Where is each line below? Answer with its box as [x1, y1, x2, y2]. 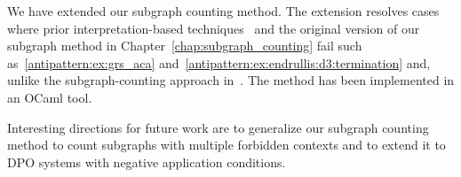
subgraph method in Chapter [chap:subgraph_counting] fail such [7, 36, 362, 55]
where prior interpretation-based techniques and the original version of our [7, 19, 420, 37]
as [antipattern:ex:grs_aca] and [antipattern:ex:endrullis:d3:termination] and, [7, 53, 431, 72]
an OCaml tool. [7, 88, 92, 106]
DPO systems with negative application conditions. [7, 152, 286, 171]
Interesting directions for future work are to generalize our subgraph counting [7, 118, 429, 136]
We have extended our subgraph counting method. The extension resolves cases [7, 2, 440, 19]
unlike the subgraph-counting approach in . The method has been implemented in [7, 71, 455, 89]
